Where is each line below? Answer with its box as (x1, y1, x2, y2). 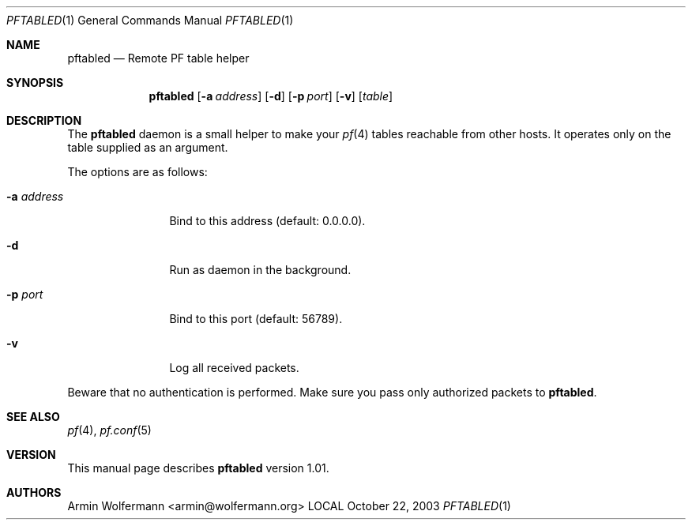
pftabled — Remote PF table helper (67, 51, 250, 65)
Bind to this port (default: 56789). (169, 312, 343, 325)
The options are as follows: (67, 165, 208, 178)
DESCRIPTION (6, 114, 82, 127)
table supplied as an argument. (67, 141, 228, 154)
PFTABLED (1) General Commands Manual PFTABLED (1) (6, 13, 294, 27)
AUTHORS (6, 486, 62, 499)
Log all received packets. (169, 361, 299, 374)
